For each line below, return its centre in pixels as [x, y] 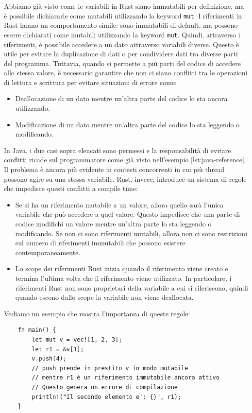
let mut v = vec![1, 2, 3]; [77, 339]
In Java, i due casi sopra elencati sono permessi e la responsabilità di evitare [118, 150]
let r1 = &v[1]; [58, 349]
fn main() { [37, 330]
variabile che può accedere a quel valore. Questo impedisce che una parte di [128, 214]
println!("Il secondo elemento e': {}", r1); [107, 397]
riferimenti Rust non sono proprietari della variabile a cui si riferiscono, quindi [132, 287]
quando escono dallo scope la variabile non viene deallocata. [104, 297]
